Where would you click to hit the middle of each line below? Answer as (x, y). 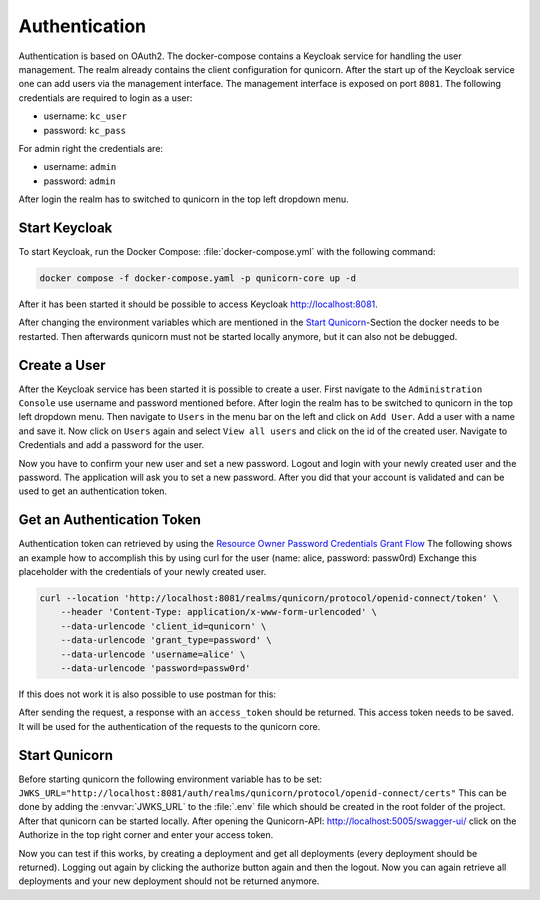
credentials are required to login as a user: (105, 97)
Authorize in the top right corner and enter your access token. (146, 835)
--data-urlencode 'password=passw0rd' (155, 668)
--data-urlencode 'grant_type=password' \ (166, 640)
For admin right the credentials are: (91, 148)
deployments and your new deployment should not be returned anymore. (169, 881)
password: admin (79, 181)
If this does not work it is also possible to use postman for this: (147, 694)
